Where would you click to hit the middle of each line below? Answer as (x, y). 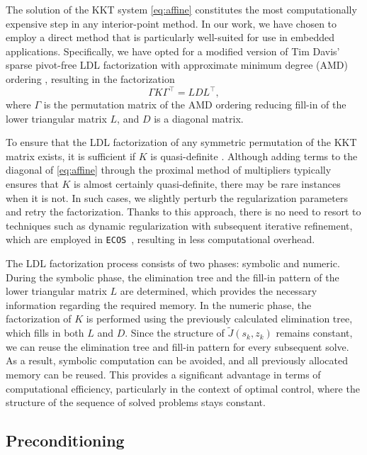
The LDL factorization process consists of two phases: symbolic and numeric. (173, 263)
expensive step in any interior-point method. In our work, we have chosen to (171, 23)
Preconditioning (65, 440)
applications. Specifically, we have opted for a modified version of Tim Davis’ (173, 51)
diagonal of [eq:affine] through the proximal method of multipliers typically (169, 170)
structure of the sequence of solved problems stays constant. (136, 402)
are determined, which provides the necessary (219, 291)
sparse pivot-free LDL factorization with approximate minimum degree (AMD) (177, 65)
